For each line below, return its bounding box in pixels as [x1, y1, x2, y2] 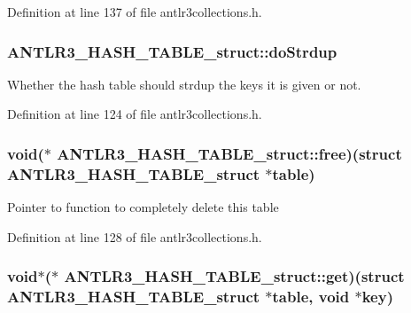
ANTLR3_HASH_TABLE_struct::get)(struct [64, 265, 405, 287]
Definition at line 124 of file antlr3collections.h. [7, 105, 262, 123]
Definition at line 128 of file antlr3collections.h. [7, 227, 262, 246]
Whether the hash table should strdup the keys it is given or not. [7, 74, 361, 93]
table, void [272, 286, 350, 308]
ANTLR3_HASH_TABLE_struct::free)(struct [57, 142, 402, 164]
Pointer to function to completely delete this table [7, 198, 279, 216]
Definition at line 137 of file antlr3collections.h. [7, 3, 262, 20]
